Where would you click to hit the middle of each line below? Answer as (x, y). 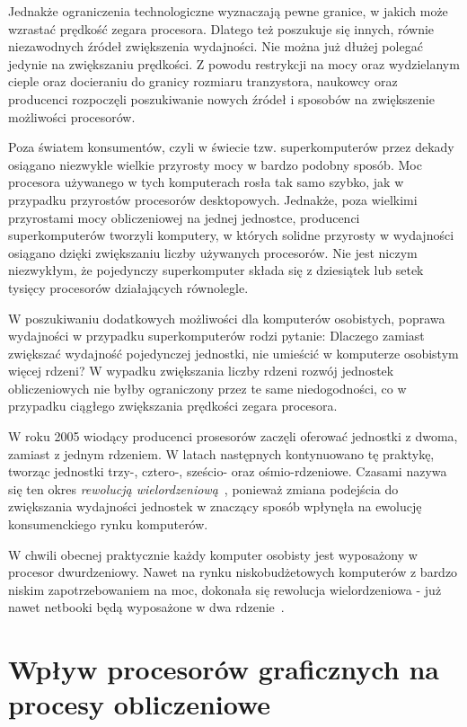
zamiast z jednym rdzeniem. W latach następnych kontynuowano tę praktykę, (221, 453)
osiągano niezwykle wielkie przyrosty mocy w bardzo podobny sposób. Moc (215, 164)
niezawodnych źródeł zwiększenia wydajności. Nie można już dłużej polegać (216, 46)
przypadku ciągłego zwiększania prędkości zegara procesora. (173, 406)
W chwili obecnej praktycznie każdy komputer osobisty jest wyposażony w (213, 554)
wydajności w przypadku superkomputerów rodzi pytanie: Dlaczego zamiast (216, 336)
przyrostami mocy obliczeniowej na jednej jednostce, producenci (184, 217)
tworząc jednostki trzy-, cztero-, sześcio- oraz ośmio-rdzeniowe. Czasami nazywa (228, 471)
